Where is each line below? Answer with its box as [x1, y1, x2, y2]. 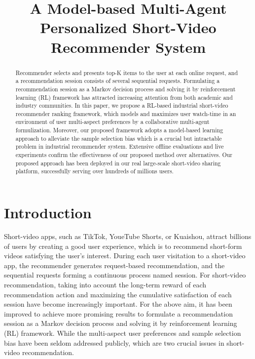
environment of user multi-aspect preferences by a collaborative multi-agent [15, 118, 210, 126]
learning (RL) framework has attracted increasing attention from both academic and [15, 93, 233, 101]
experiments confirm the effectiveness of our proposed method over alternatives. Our [15, 151, 232, 159]
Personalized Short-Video [40, 17, 217, 38]
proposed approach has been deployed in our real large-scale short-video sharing [15, 159, 221, 167]
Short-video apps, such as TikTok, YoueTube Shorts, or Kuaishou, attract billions [4, 231, 252, 241]
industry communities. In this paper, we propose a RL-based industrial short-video [15, 101, 228, 110]
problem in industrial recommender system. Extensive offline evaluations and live [15, 142, 224, 151]
